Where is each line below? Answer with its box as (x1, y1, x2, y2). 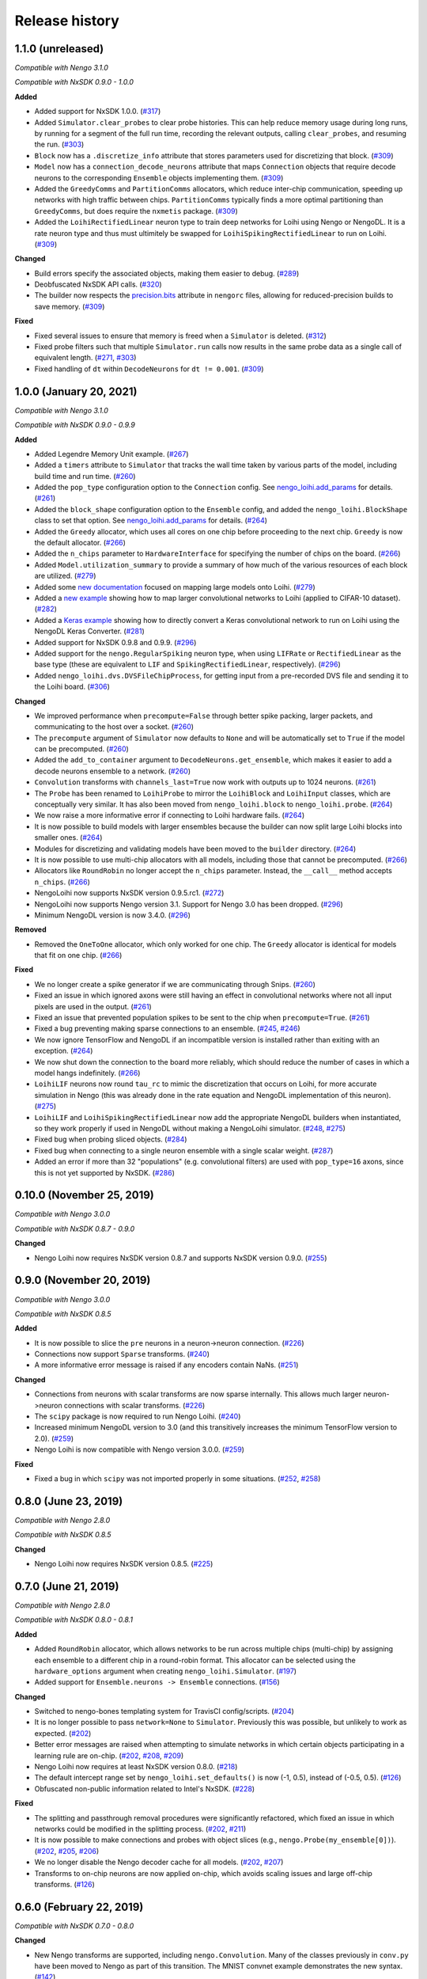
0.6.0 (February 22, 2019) (14, 1900, 144, 1913)
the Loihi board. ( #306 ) (34, 682, 111, 692)
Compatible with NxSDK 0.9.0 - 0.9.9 (14, 420, 136, 430)
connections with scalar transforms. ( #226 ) (63, 1400, 206, 1410)
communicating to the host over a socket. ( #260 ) (34, 722, 194, 731)
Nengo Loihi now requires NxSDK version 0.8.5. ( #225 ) (34, 1559, 213, 1569)
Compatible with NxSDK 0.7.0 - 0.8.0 (14, 1920, 134, 1931)
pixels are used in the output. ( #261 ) (34, 1001, 152, 1011)
